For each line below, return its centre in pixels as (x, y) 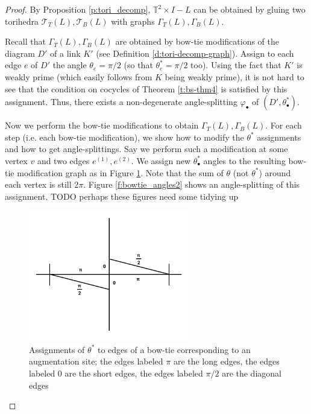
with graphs (133, 21)
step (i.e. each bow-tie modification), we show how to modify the (124, 137)
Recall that (25, 41)
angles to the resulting (244, 160)
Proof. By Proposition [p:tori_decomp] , (78, 9)
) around (275, 172)
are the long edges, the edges (226, 361)
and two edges (63, 160)
